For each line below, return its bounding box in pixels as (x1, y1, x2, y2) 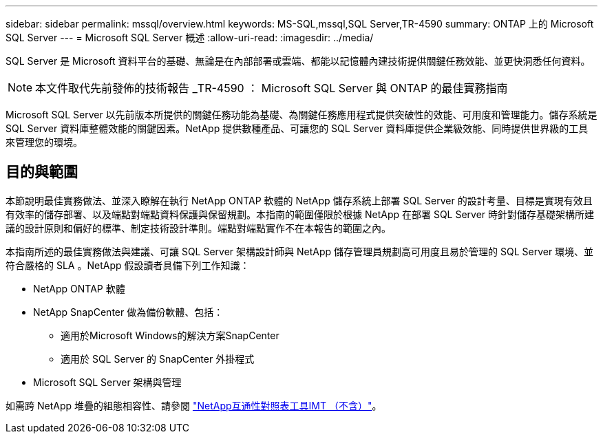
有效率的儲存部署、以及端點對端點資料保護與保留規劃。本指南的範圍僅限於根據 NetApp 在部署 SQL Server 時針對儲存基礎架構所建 (6, 208, 595, 220)
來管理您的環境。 (6, 136, 83, 148)
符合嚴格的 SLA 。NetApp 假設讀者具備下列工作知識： (6, 259, 250, 271)
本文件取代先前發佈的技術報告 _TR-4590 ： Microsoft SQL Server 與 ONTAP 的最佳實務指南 (35, 81, 508, 95)
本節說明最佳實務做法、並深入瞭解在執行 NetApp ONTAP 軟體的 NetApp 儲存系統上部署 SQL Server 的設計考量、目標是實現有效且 (6, 194, 593, 206)
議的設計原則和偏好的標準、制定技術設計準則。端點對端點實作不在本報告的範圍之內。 (6, 222, 391, 234)
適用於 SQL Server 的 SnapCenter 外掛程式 (61, 352, 255, 365)
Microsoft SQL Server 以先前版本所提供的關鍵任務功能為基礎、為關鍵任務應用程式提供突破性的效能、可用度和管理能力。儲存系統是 (6, 109, 597, 120)
